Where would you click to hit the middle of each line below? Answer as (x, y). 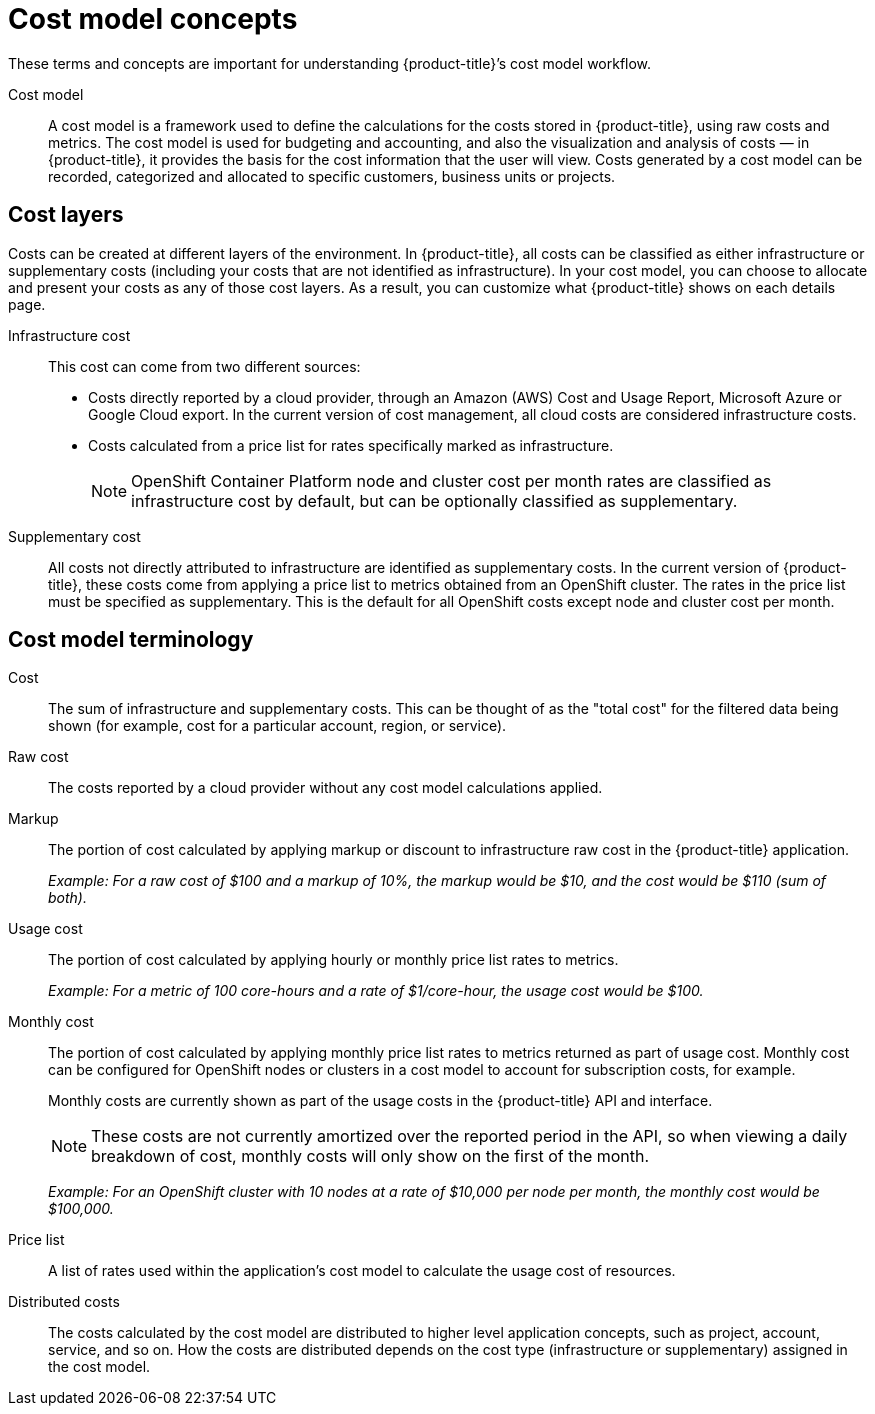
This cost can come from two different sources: (204, 366)
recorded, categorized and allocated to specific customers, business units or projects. (332, 176)
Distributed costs (64, 1302)
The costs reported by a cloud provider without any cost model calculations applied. (325, 788)
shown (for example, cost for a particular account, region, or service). (277, 726)
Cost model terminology (131, 640)
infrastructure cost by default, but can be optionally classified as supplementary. (434, 500)
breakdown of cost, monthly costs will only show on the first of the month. (370, 1156)
